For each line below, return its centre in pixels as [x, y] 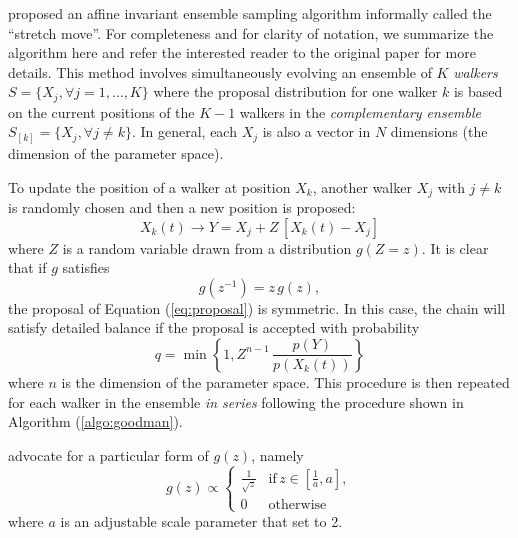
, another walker [362, 186]
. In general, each [184, 131]
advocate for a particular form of [108, 454]
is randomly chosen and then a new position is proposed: [182, 206]
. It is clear [455, 247]
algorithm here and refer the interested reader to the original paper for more [242, 52]
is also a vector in [316, 131]
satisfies [86, 267]
